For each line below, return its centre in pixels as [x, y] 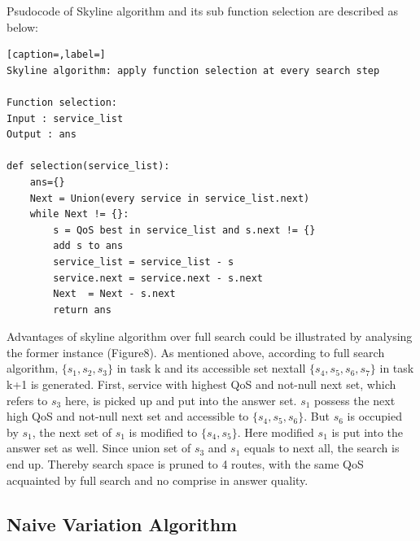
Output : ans [42, 135]
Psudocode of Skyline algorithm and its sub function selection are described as [203, 11]
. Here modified [276, 432]
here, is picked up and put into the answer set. [181, 400]
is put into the [367, 432]
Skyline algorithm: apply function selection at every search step [193, 70]
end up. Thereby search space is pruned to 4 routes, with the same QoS [185, 464]
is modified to [163, 432]
